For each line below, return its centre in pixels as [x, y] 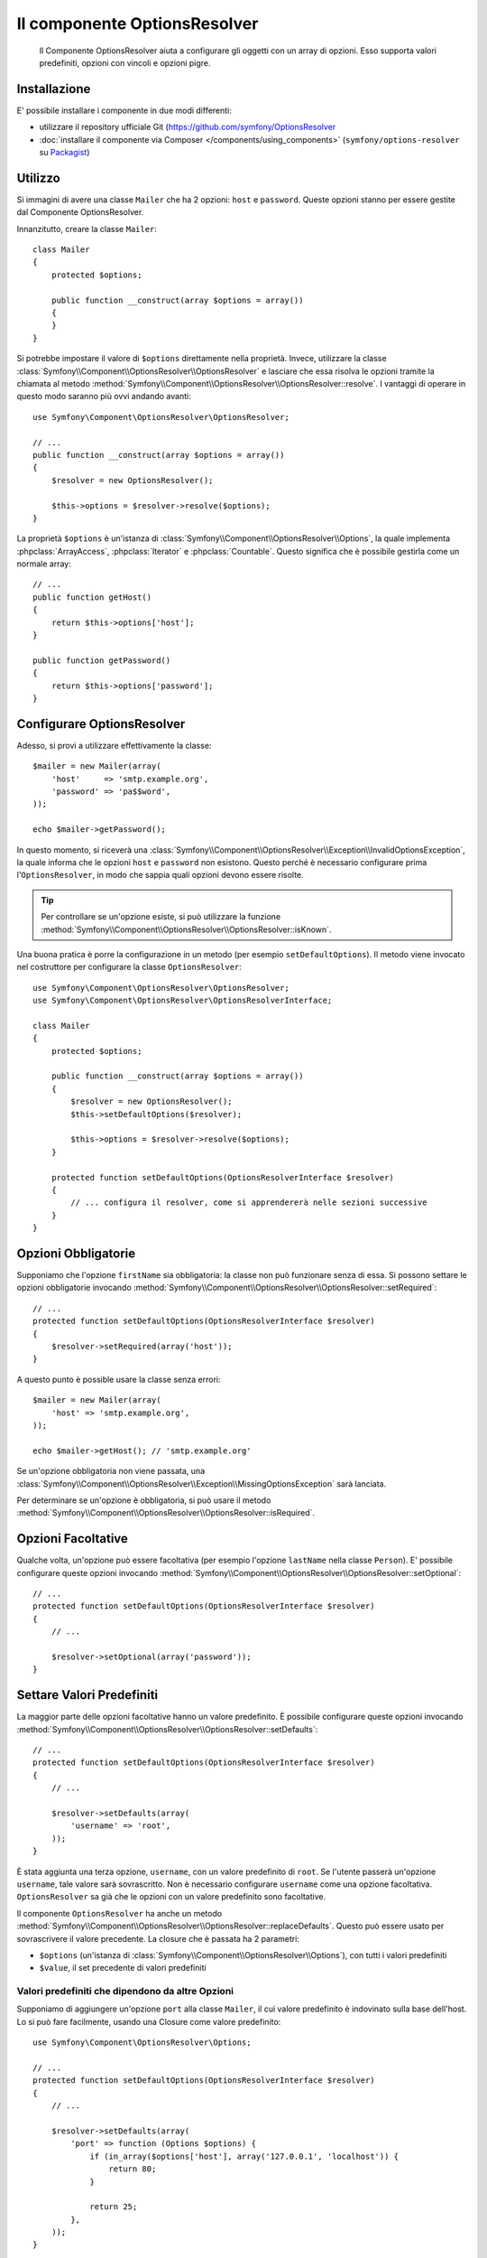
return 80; [133, 2169]
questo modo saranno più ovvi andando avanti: [104, 397]
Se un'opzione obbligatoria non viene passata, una [111, 1471]
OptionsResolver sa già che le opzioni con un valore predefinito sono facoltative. [171, 1897]
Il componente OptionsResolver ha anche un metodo [119, 1913]
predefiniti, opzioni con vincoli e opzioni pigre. [125, 62]
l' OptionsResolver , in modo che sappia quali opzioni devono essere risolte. [160, 875]
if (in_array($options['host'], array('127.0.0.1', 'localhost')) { [244, 2156]
